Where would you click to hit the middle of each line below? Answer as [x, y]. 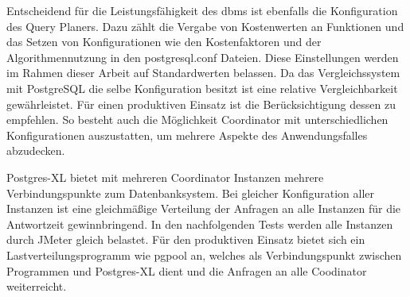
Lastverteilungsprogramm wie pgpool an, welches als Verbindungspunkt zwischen [204, 255]
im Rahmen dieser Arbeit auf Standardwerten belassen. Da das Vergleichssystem [203, 73]
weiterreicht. [37, 286]
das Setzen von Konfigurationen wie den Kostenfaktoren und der [164, 42]
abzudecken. [36, 150]
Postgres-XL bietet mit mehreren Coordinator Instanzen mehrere [165, 177]
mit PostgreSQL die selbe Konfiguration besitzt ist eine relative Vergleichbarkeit [202, 88]
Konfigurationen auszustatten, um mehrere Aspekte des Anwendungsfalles [187, 135]
